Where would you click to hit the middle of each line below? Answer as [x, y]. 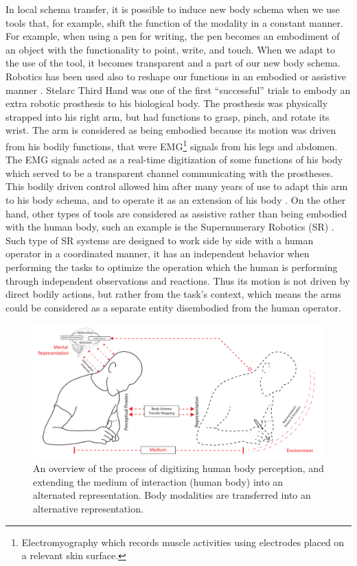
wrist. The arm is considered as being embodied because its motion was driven [171, 130]
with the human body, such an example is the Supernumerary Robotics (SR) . [170, 227]
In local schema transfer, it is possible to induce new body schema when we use [173, 9]
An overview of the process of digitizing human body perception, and [178, 468]
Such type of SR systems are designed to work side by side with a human [160, 240]
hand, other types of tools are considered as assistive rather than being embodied [176, 213]
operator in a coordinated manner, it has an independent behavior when [158, 253]
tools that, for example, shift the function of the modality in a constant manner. [174, 22]
